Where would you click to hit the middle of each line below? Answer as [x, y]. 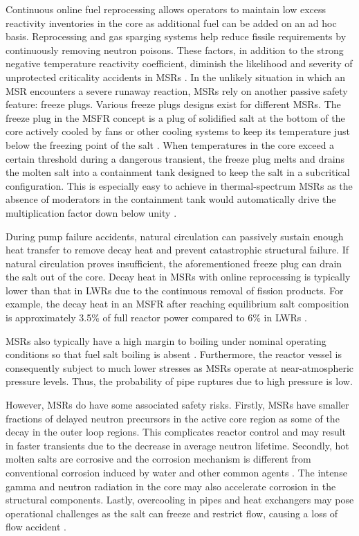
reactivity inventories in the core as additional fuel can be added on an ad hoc [171, 23]
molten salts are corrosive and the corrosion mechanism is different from [158, 459]
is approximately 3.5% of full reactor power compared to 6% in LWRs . [156, 318]
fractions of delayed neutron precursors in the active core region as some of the [173, 418]
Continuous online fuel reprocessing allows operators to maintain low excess [166, 9]
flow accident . [36, 527]
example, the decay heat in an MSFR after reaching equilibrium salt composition [177, 304]
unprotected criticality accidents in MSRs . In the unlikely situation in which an [175, 77]
